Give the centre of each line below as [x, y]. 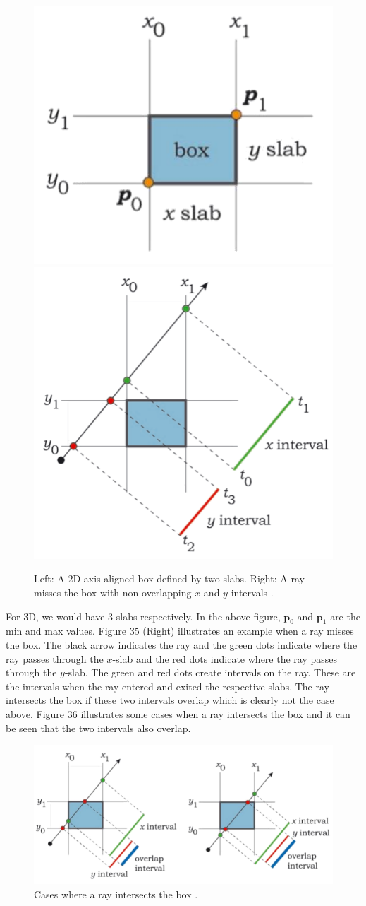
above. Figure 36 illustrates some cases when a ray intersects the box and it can [178, 714]
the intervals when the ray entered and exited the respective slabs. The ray [167, 686]
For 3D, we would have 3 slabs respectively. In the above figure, [143, 616]
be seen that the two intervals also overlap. [98, 728]
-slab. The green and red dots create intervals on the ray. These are [210, 672]
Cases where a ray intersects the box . [116, 894]
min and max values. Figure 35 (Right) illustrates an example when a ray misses [180, 631]
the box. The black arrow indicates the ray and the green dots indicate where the [182, 645]
